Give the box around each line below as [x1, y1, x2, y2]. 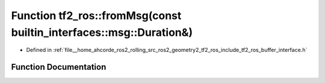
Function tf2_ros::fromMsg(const [11, 9, 182, 22]
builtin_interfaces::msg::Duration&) [11, 26, 193, 39]
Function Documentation [11, 62, 107, 72]
